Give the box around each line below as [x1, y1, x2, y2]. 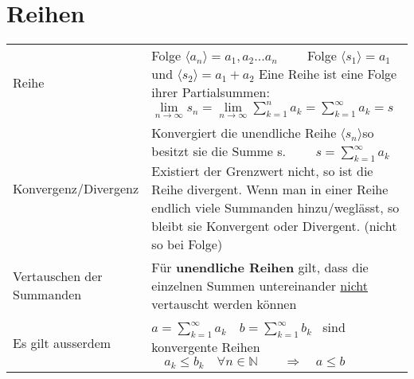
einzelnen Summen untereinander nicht [151, 275, 369, 295]
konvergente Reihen [151, 338, 260, 357]
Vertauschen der [13, 267, 103, 286]
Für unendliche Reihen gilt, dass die [151, 257, 369, 276]
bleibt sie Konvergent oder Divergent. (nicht [151, 216, 397, 235]
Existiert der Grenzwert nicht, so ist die [151, 161, 373, 180]
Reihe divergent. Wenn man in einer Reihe [151, 179, 389, 198]
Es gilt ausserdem [13, 334, 111, 353]
